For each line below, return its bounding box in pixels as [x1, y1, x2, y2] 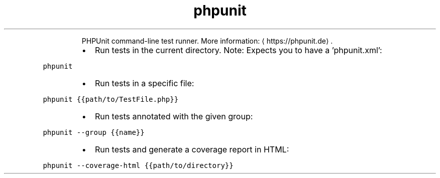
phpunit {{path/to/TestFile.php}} [43, 95, 179, 103]
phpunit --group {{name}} [43, 128, 145, 136]
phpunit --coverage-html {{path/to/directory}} [43, 161, 234, 169]
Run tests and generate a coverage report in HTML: [94, 144, 289, 154]
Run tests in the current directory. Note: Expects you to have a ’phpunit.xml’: [94, 45, 382, 55]
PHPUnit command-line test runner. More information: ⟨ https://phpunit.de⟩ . [81, 36, 333, 45]
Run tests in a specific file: [94, 78, 194, 88]
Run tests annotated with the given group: [94, 111, 253, 121]
